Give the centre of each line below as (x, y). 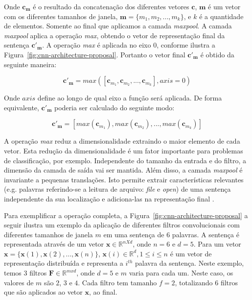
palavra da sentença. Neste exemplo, (190, 263)
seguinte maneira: (30, 64)
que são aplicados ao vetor (43, 292)
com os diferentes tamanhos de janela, (61, 16)
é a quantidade (221, 16)
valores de (19, 282)
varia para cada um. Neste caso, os (181, 273)
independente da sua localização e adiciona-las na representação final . (109, 198)
